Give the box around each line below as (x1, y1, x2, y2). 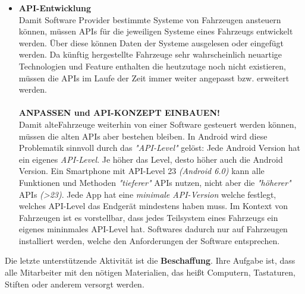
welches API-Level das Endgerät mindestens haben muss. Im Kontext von (18, 200, 288, 212)
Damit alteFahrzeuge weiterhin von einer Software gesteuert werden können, (18, 118, 297, 130)
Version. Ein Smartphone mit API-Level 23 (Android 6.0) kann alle (18, 165, 265, 177)
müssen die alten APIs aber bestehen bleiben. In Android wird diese (18, 129, 268, 142)
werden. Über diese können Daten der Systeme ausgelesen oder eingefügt (18, 36, 284, 49)
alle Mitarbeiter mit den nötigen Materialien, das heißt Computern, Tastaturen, (5, 266, 295, 279)
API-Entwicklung (18, 2, 92, 14)
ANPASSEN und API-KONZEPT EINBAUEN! (18, 106, 220, 119)
